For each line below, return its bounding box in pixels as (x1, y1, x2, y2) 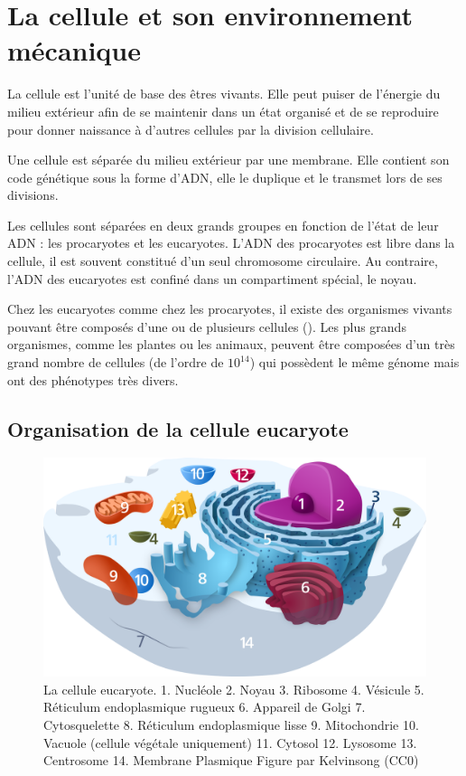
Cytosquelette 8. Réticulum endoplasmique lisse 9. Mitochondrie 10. (43, 715, 419, 734)
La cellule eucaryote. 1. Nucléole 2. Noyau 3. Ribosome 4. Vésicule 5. (43, 679, 424, 698)
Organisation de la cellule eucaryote (7, 414, 349, 442)
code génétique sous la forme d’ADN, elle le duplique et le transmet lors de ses (7, 167, 443, 186)
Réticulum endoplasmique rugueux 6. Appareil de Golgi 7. (43, 697, 366, 716)
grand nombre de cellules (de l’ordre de (7, 353, 224, 372)
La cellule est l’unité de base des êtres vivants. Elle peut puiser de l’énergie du (7, 84, 441, 103)
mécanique (7, 32, 142, 69)
